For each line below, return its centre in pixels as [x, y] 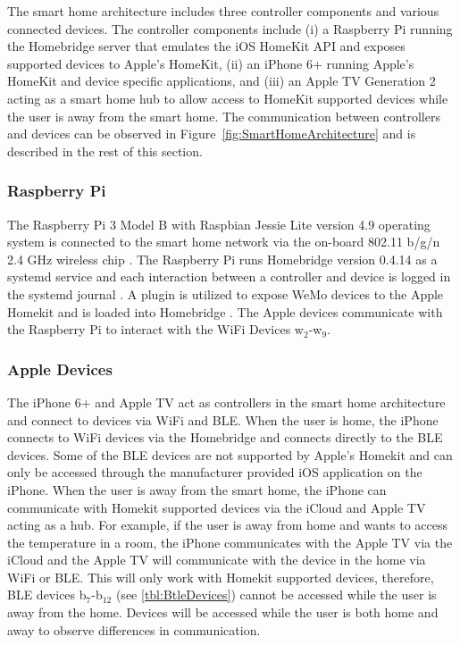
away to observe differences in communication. [134, 629]
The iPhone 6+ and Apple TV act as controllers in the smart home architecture [226, 402]
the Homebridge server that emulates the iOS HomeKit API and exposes [206, 46]
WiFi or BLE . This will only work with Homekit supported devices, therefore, [221, 577]
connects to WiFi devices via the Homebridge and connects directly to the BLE [225, 437]
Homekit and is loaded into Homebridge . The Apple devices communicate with [225, 311]
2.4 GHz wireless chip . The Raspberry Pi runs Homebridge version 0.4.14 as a [222, 259]
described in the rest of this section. [105, 151]
